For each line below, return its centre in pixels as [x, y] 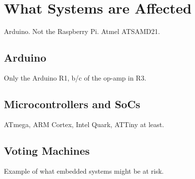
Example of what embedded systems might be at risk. [84, 171]
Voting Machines [47, 150]
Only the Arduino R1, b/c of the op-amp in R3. [75, 77]
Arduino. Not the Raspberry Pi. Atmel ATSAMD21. [82, 31]
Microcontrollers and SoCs [72, 104]
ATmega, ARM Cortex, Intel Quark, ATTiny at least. [84, 124]
